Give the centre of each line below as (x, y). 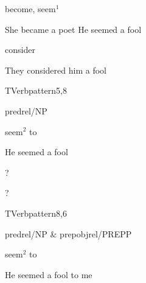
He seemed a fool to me (49, 274)
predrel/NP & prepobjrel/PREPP (68, 233)
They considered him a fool (56, 70)
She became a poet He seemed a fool (73, 29)
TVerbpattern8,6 (36, 213)
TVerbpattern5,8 (36, 90)
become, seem (30, 9)
